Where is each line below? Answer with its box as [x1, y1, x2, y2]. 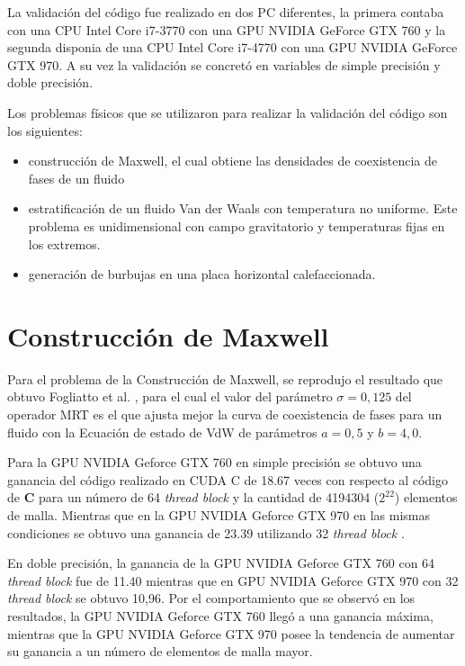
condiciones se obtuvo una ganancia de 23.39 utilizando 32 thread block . [7, 523, 405, 542]
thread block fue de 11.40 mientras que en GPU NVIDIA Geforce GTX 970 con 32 [7, 571, 459, 589]
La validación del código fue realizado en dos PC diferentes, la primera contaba [7, 3, 444, 21]
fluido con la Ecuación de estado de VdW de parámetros [7, 422, 317, 441]
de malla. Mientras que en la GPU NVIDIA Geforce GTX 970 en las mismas [7, 506, 431, 524]
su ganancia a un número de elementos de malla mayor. [7, 642, 313, 661]
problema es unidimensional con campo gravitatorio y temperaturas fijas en [28, 216, 445, 235]
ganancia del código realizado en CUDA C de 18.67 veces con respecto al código [7, 470, 448, 489]
